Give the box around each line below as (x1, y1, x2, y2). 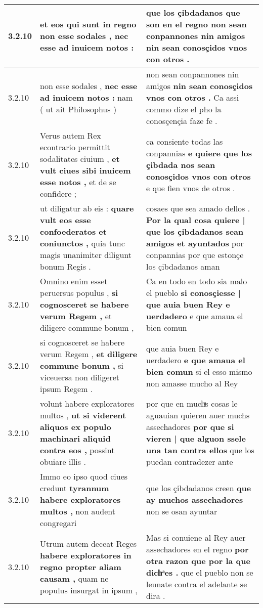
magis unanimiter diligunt (40, 249, 132, 260)
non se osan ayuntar (146, 505, 217, 517)
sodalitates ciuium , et (40, 153, 120, 164)
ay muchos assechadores (146, 494, 243, 505)
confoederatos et (40, 226, 107, 237)
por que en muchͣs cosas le (146, 398, 238, 409)
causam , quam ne (40, 572, 109, 584)
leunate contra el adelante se (146, 578, 247, 590)
